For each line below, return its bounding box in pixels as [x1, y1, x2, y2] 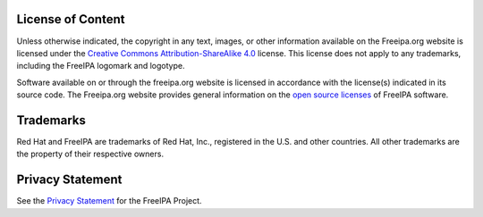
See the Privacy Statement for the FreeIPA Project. [16, 196, 202, 206]
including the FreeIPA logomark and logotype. [16, 61, 185, 71]
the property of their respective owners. [16, 148, 165, 160]
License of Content [16, 12, 125, 27]
